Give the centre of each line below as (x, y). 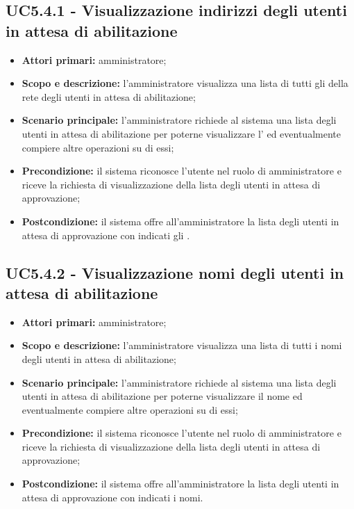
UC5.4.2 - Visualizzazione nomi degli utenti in (175, 272)
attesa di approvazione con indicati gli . (106, 235)
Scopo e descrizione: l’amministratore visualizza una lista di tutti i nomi (182, 345)
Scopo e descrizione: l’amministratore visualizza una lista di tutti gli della (185, 83)
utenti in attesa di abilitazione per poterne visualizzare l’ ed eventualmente (181, 133)
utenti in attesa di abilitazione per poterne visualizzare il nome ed (162, 396)
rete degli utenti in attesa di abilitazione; (109, 96)
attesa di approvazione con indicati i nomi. (112, 497)
